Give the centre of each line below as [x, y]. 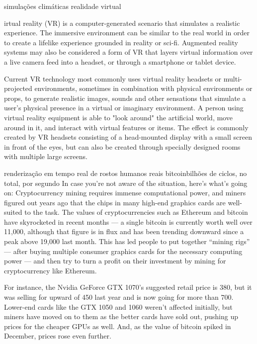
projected [18, 88]
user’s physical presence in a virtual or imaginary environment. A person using [124, 108]
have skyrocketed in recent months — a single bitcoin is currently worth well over [128, 221]
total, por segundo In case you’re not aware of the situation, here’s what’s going [126, 183]
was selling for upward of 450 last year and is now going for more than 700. [119, 297]
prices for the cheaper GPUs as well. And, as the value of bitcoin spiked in [118, 326]
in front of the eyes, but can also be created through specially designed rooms [122, 146]
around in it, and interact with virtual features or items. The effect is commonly [126, 127]
